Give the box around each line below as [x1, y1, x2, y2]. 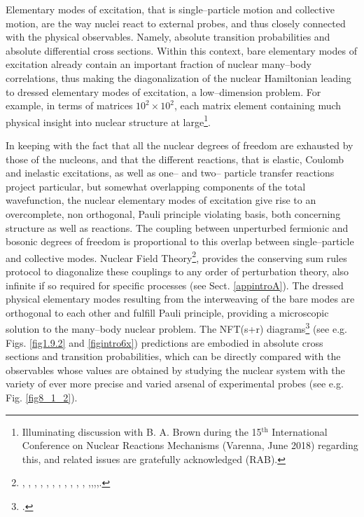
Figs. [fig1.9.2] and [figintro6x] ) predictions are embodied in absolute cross [6, 335, 323, 350]
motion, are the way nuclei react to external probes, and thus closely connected [6, 15, 346, 30]
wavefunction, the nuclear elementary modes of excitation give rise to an [6, 193, 316, 207]
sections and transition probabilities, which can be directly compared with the [6, 349, 341, 364]
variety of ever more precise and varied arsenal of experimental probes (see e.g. [6, 376, 344, 391]
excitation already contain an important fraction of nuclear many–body [6, 57, 311, 71]
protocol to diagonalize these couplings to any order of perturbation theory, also [6, 264, 349, 278]
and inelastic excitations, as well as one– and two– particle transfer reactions [6, 165, 335, 180]
